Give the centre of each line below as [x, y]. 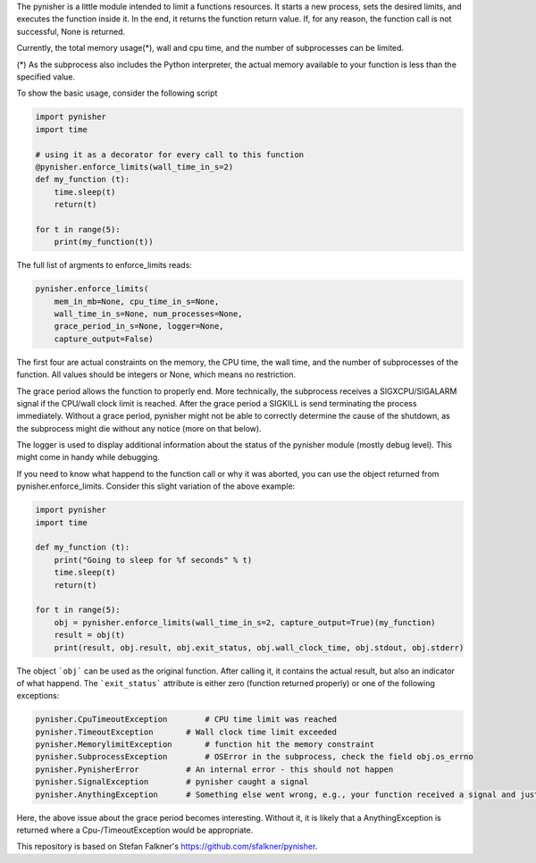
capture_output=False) [104, 339]
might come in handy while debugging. [88, 457]
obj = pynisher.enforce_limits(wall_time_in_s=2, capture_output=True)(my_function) [245, 622]
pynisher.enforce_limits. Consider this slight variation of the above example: [156, 486]
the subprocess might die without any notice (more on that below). [139, 428]
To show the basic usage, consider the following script [117, 93]
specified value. [46, 77]
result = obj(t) [89, 635]
